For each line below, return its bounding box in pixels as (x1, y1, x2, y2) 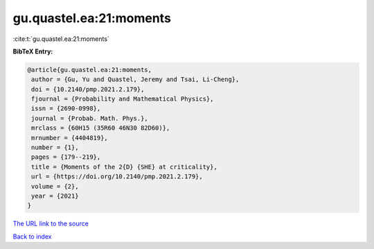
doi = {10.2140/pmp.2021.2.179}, (31, 85, 145, 93)
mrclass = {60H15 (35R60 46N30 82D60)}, (31, 124, 170, 132)
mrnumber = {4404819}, (31, 134, 109, 141)
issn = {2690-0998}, (31, 105, 101, 112)
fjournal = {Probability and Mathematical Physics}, (31, 95, 214, 103)
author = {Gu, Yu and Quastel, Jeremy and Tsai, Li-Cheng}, (31, 76, 240, 83)
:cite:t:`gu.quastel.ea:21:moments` (12, 35, 110, 43)
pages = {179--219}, (31, 153, 101, 161)
